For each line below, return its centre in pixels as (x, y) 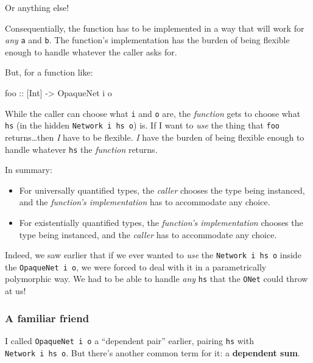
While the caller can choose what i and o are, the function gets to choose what (153, 113)
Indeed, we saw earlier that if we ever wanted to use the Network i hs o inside (153, 255)
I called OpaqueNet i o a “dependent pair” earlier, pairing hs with (129, 340)
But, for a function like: (49, 72)
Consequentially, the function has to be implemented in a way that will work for (155, 28)
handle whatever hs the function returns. (81, 149)
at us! (16, 291)
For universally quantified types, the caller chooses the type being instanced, (162, 190)
